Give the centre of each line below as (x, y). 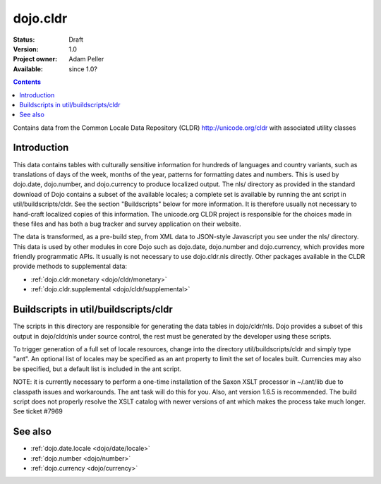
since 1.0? (83, 69)
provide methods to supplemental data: (70, 266)
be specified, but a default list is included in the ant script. (97, 369)
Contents (27, 82)
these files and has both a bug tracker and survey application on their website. (127, 224)
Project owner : (35, 59)
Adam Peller (86, 59)
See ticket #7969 (38, 411)
